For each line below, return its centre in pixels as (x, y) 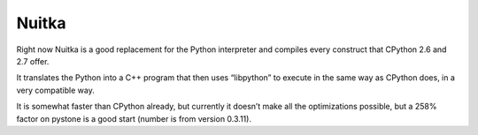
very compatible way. (55, 90)
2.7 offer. (33, 61)
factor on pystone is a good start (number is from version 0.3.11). (134, 118)
